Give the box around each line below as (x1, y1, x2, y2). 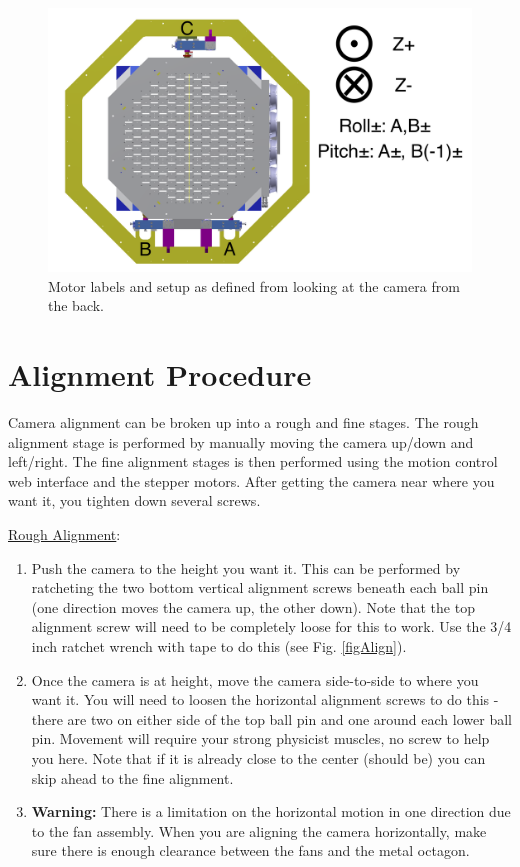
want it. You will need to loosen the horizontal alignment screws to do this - (31, 689, 499, 710)
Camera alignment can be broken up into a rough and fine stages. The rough (8, 412, 479, 433)
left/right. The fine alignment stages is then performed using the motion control (8, 451, 498, 472)
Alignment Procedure (8, 354, 312, 395)
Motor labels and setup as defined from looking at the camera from (48, 275, 460, 296)
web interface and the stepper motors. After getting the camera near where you (8, 470, 495, 491)
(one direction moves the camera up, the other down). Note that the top (31, 596, 475, 617)
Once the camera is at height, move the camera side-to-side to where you (31, 669, 479, 690)
